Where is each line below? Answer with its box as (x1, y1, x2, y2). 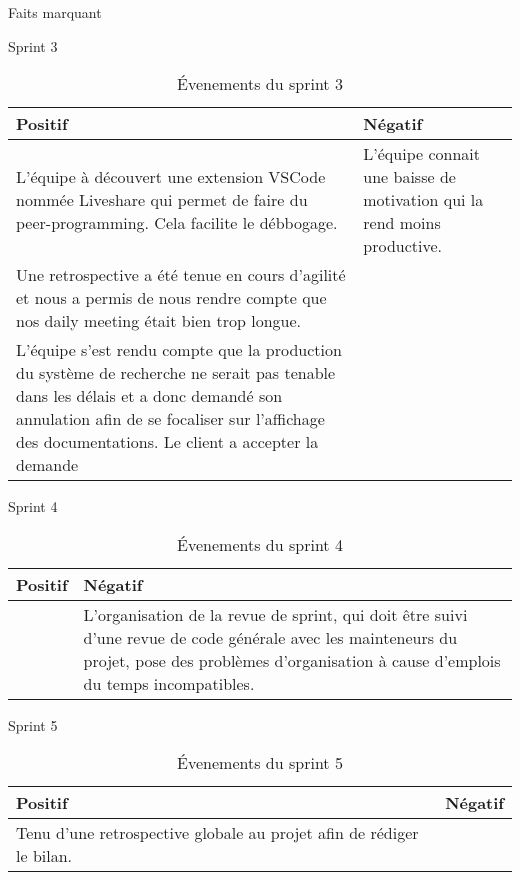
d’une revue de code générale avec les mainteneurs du (83, 625, 458, 649)
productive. (363, 234, 443, 258)
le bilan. (16, 844, 73, 868)
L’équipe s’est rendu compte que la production (16, 338, 342, 362)
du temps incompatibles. (83, 671, 255, 695)
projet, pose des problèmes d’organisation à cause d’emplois (83, 648, 501, 672)
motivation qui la (363, 188, 484, 212)
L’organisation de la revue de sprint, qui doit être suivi (83, 602, 468, 626)
